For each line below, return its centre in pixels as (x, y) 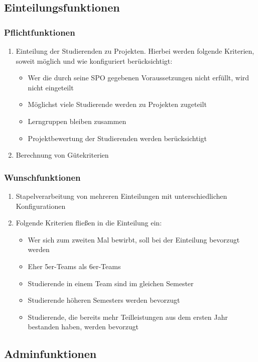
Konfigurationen (41, 206)
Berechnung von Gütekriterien (62, 155)
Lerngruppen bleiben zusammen (77, 121)
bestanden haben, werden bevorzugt (83, 327)
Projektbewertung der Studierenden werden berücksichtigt (117, 138)
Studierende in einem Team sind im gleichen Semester (111, 283)
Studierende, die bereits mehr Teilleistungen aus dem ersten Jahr (128, 317)
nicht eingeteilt (51, 87)
